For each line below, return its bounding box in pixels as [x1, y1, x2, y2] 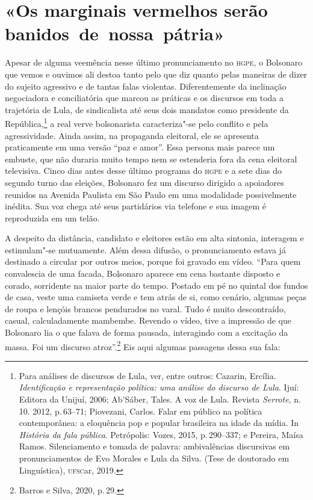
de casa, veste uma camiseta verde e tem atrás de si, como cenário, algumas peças [5, 291, 307, 303]
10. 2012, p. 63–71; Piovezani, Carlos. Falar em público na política [19, 404, 262, 417]
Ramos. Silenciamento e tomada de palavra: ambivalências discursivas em [19, 440, 290, 452]
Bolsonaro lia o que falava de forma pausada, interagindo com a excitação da [5, 326, 288, 339]
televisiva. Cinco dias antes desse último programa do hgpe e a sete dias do [5, 164, 282, 177]
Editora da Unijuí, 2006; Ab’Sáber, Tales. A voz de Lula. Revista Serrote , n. [19, 393, 301, 406]
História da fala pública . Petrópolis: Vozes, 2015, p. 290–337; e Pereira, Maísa [19, 428, 303, 440]
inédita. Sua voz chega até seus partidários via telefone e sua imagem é [5, 200, 266, 212]
